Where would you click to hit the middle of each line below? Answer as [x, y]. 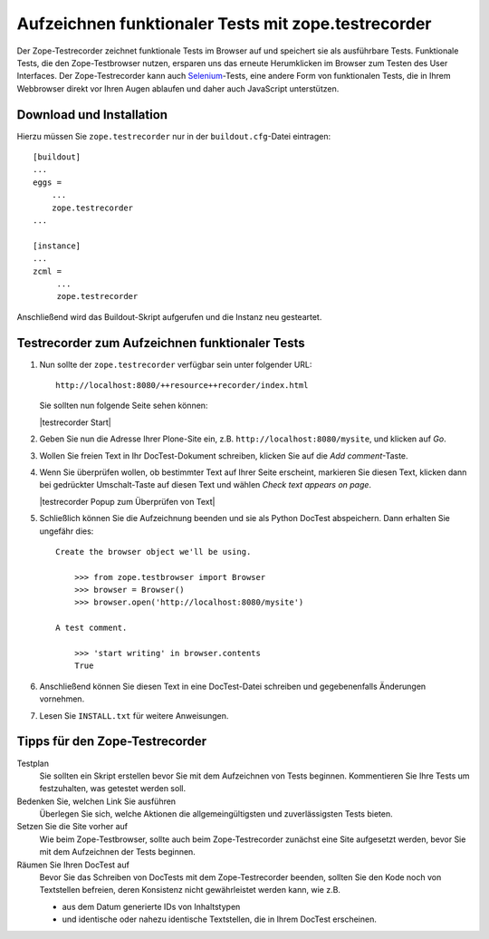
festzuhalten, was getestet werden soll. [112, 789]
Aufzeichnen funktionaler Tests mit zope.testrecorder [224, 24]
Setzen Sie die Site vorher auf [72, 827]
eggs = [48, 182]
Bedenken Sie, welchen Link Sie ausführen [96, 801]
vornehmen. [62, 699]
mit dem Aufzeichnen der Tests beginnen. [118, 852]
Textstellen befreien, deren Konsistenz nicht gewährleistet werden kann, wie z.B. [190, 890]
